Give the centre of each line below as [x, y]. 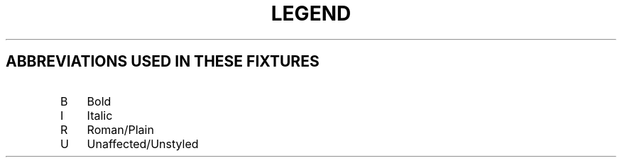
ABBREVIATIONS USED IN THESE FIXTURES [163, 62]
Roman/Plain [120, 129]
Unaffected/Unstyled [143, 144]
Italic [100, 115]
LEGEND [311, 13]
